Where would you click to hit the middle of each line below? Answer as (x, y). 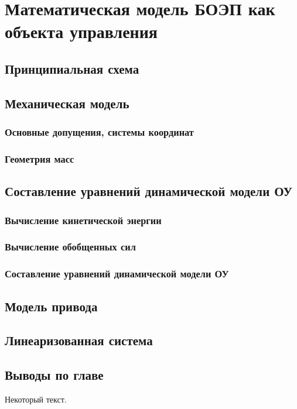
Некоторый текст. (36, 399)
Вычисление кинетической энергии (83, 220)
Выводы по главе (54, 375)
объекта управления (81, 31)
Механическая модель (67, 103)
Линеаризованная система (79, 340)
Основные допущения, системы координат (99, 132)
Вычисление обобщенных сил (70, 247)
